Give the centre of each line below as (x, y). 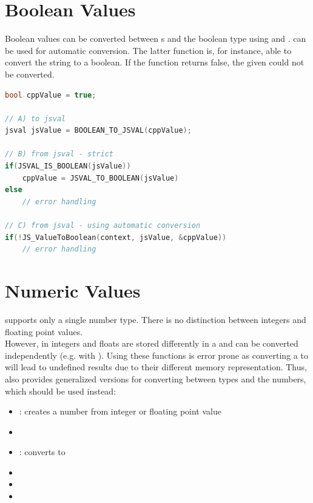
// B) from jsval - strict (59, 154)
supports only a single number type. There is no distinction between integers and (156, 319)
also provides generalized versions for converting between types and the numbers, (156, 378)
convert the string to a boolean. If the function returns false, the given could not (155, 62)
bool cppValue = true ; (51, 95)
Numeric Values (73, 290)
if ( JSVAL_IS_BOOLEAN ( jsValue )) (68, 166)
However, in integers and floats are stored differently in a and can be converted (152, 343)
